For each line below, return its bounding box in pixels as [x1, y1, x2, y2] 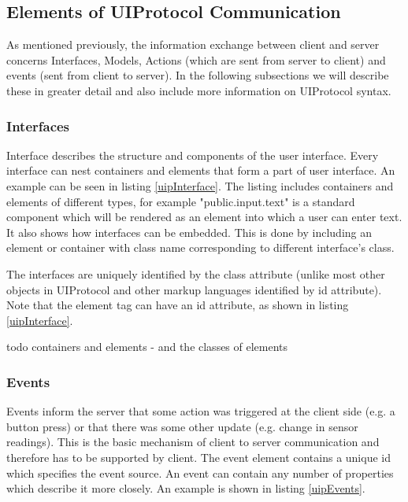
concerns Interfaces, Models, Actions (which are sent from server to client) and [6, 51, 386, 68]
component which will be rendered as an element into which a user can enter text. [6, 209, 402, 225]
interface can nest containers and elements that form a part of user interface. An [6, 162, 395, 179]
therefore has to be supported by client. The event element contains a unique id [6, 448, 391, 465]
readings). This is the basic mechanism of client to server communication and [6, 434, 380, 450]
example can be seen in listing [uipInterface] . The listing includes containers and [6, 177, 394, 194]
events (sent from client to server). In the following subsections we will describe [6, 67, 389, 83]
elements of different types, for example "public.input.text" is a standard [6, 193, 355, 209]
